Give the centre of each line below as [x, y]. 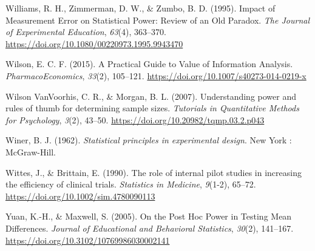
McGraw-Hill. [31, 152]
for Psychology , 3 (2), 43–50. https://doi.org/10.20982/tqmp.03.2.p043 [135, 119]
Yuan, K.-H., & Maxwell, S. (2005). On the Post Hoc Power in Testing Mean [149, 216]
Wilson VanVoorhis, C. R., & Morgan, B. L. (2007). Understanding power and [151, 96]
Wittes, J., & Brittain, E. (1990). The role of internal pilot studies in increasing [154, 172]
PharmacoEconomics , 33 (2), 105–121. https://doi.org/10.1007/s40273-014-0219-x [156, 75]
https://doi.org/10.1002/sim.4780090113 [80, 196]
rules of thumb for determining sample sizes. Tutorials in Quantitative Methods [152, 108]
